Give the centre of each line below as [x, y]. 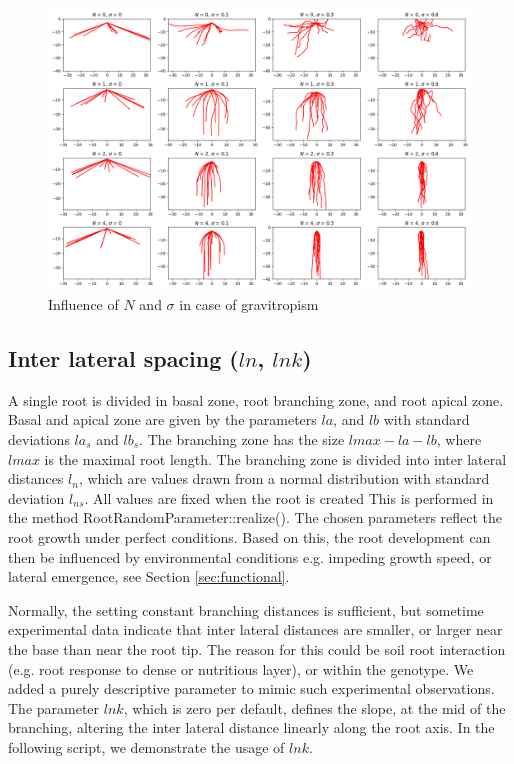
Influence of [83, 303]
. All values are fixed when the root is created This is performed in [289, 497]
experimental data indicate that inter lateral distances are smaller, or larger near [255, 629]
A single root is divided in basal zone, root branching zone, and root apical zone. [256, 399]
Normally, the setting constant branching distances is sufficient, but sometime [246, 609]
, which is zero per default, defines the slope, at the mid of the [314, 707]
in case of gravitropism [249, 303]
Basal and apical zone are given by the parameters [162, 419]
